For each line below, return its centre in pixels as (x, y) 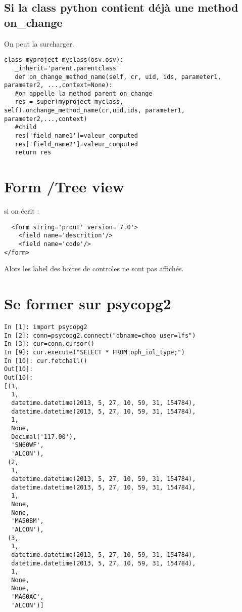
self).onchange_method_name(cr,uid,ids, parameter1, (94, 111)
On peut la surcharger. (39, 43)
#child (26, 127)
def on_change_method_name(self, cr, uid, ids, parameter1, (118, 77)
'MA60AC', (28, 597)
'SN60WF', (28, 445)
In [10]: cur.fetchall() (46, 361)
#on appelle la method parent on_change (84, 93)
